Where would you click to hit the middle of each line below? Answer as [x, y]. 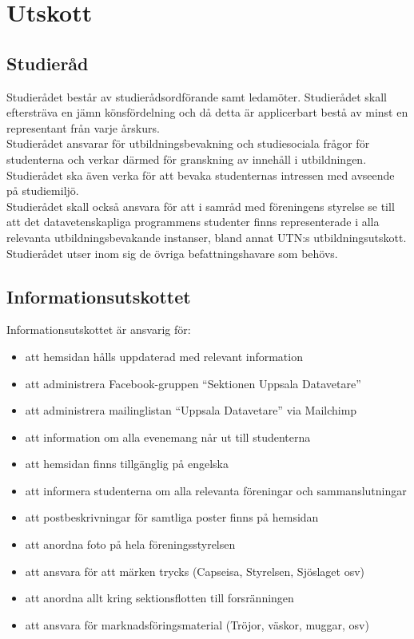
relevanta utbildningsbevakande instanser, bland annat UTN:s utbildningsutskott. [207, 237]
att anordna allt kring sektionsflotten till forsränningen [159, 598]
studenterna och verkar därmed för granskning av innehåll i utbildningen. [187, 159]
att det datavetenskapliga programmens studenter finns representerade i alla [193, 222]
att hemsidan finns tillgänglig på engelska [127, 464]
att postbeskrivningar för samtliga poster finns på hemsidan [172, 517]
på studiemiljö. [43, 191]
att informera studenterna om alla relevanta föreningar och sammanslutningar [216, 490]
